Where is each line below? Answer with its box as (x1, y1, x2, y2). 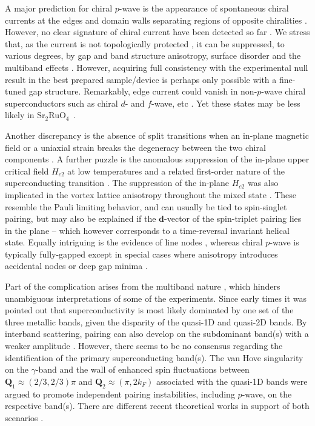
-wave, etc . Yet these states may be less (151, 96, 300, 109)
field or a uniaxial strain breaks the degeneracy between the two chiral (5, 141, 266, 153)
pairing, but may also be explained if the (5, 212, 156, 225)
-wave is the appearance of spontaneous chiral (119, 2, 289, 14)
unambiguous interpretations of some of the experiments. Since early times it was (5, 291, 307, 304)
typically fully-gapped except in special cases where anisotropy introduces (5, 247, 278, 260)
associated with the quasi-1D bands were (156, 374, 308, 387)
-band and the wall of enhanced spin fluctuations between (35, 363, 250, 376)
